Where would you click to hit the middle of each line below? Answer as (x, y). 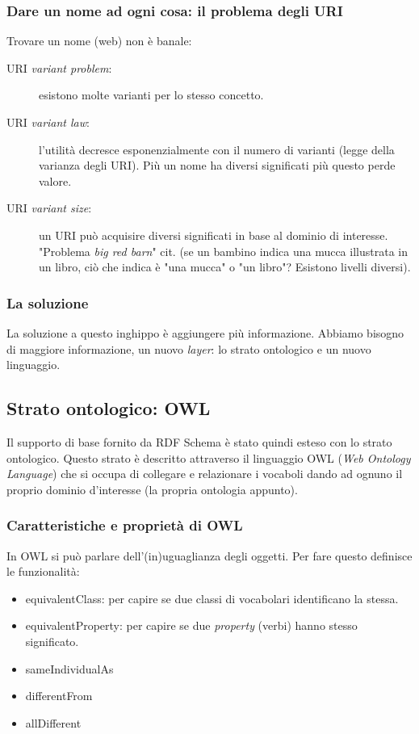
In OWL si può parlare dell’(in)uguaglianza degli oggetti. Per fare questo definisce (209, 555)
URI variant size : (49, 208)
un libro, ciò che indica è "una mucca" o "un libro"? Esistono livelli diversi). (225, 267)
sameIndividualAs (69, 668)
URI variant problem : (59, 67)
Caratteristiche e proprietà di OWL (125, 525)
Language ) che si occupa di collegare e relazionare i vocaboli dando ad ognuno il (205, 474)
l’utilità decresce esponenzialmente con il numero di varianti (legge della (217, 149)
